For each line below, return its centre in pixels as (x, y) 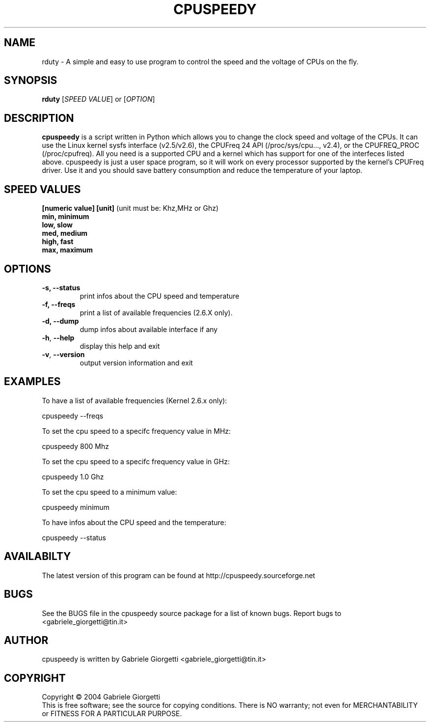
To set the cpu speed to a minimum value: (109, 492)
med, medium (65, 233)
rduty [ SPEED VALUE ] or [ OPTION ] (98, 99)
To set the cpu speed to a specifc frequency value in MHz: (136, 431)
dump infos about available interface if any (149, 329)
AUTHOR (26, 640)
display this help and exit (120, 346)
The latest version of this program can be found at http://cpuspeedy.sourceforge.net (178, 575)
